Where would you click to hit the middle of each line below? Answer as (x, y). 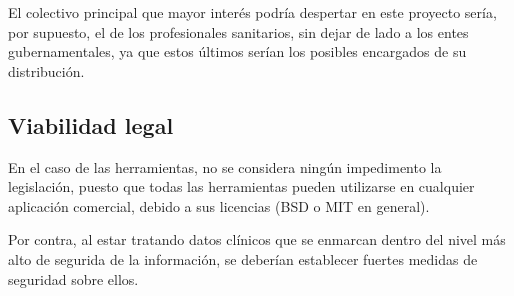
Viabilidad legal (91, 124)
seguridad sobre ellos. (73, 278)
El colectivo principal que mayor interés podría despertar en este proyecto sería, (252, 12)
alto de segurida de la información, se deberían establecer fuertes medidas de (243, 258)
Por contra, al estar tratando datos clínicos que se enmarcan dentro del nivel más (257, 239)
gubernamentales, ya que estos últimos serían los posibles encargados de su (237, 51)
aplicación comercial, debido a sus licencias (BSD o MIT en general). (219, 205)
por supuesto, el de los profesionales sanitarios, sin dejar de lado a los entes (238, 31)
